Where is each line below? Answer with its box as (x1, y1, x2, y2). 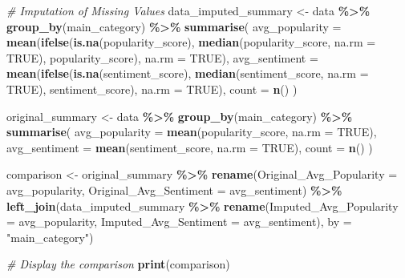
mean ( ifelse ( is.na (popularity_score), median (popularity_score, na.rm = (6, 34, 376, 50)
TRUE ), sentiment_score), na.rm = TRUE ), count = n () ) (6, 80, 298, 97)
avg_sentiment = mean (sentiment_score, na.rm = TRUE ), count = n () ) (6, 139, 373, 155)
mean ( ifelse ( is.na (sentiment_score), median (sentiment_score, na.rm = (6, 65, 369, 82)
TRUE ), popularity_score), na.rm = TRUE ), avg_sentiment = (6, 49, 318, 66)
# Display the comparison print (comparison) (6, 256, 230, 272)
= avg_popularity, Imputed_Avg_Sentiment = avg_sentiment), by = (6, 213, 352, 230)
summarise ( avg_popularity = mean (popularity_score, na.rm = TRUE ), (6, 123, 377, 140)
